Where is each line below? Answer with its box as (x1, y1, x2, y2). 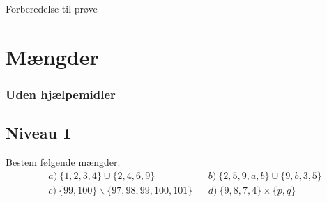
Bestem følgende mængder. (6, 155, 121, 169)
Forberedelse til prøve (6, 1, 98, 15)
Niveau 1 (6, 122, 72, 143)
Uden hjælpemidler (6, 85, 116, 102)
